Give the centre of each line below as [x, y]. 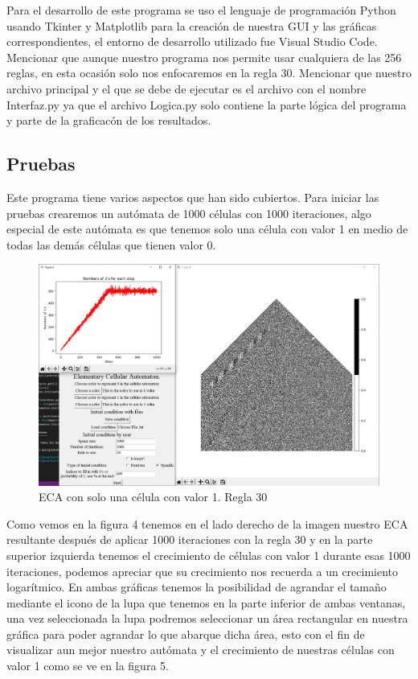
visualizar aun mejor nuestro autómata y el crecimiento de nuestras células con [201, 650]
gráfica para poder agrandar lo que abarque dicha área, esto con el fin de [186, 634]
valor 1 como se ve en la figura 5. [88, 666]
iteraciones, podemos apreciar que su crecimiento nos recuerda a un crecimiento [203, 571]
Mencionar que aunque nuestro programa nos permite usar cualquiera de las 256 [204, 57]
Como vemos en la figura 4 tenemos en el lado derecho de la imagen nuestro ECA [207, 523]
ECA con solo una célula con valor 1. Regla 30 [153, 497]
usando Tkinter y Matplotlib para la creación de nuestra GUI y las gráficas [192, 25]
